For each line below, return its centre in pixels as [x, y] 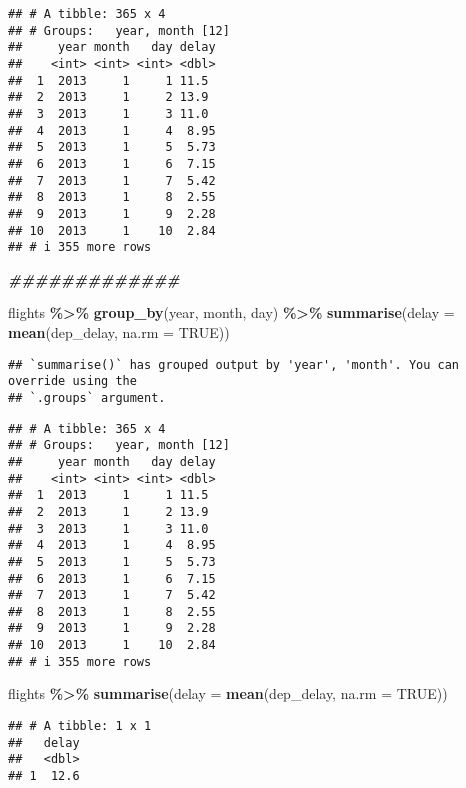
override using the [72, 381]
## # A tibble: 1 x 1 [80, 726]
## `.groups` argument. [87, 397]
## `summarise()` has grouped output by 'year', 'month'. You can [234, 364]
